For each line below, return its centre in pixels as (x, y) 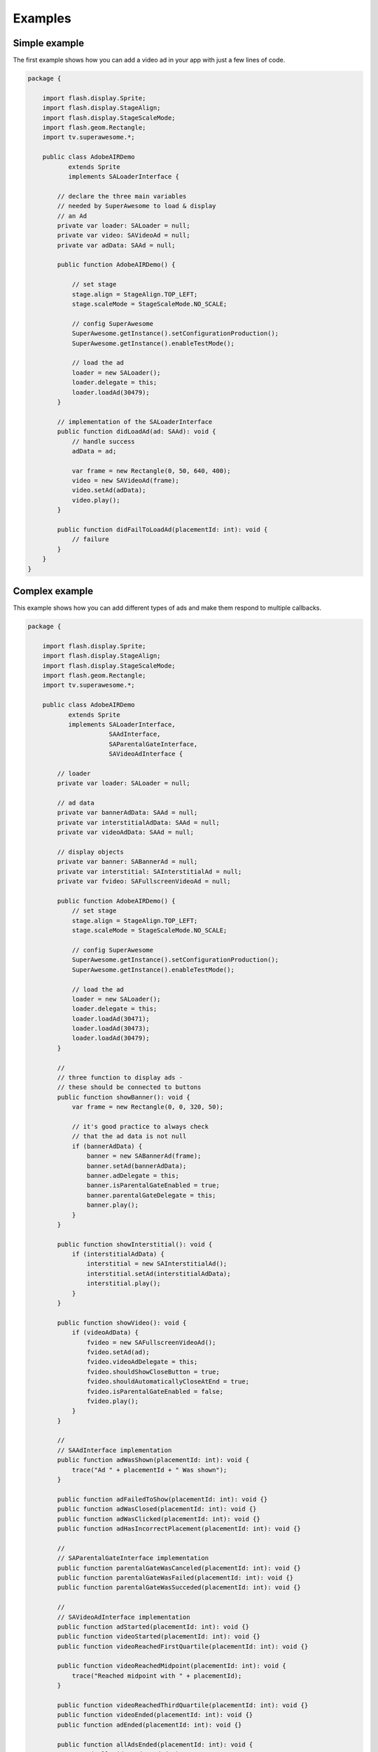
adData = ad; (94, 451)
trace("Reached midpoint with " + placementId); (157, 1676)
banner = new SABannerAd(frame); (144, 1156)
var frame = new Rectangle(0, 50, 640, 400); (151, 471)
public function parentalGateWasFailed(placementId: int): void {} (175, 1578)
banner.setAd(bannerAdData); (136, 1166)
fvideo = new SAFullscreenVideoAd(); (151, 1342)
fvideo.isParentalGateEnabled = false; (155, 1391)
